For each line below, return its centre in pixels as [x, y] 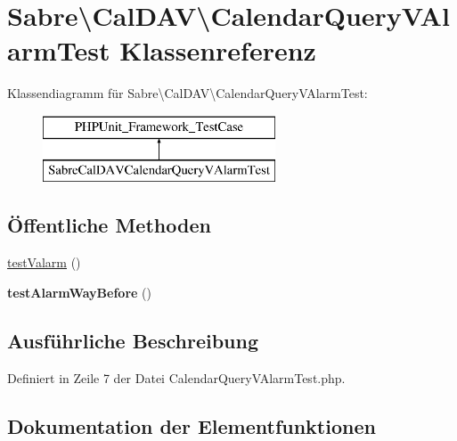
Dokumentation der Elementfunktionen [192, 425]
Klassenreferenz [218, 50]
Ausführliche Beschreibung [133, 340]
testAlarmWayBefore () [79, 292]
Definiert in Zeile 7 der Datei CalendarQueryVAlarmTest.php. [176, 377]
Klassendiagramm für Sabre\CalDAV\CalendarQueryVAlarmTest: [188, 93]
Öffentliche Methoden [109, 225]
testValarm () [44, 262]
